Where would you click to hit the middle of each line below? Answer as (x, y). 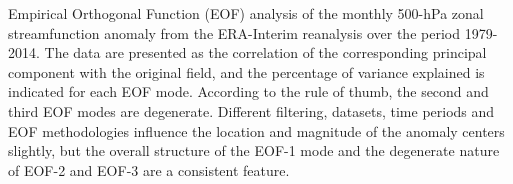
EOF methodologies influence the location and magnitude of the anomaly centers (256, 130)
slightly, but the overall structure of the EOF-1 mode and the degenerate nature (254, 150)
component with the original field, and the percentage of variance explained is (246, 71)
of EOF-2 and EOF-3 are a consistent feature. (149, 169)
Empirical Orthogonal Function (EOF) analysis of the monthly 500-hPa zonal (246, 13)
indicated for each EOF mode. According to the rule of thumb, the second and (248, 91)
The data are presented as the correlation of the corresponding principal (265, 52)
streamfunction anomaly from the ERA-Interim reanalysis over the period (234, 32)
